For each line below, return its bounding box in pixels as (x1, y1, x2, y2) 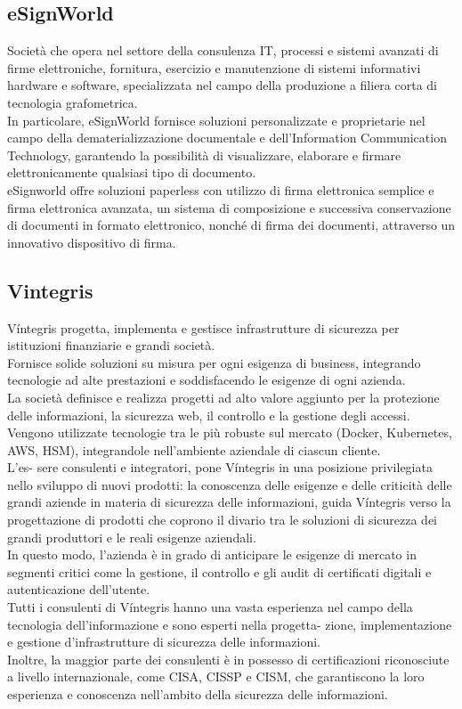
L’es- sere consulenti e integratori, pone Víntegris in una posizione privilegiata (7, 458, 433, 477)
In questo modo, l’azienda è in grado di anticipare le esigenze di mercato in (7, 545, 417, 564)
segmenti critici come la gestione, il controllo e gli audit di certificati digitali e (7, 562, 432, 581)
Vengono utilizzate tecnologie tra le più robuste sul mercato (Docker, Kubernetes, (7, 423, 452, 442)
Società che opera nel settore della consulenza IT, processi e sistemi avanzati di (7, 41, 439, 60)
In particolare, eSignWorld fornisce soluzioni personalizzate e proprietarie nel (7, 110, 426, 129)
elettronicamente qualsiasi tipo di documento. (7, 163, 256, 182)
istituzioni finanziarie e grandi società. (7, 336, 215, 354)
